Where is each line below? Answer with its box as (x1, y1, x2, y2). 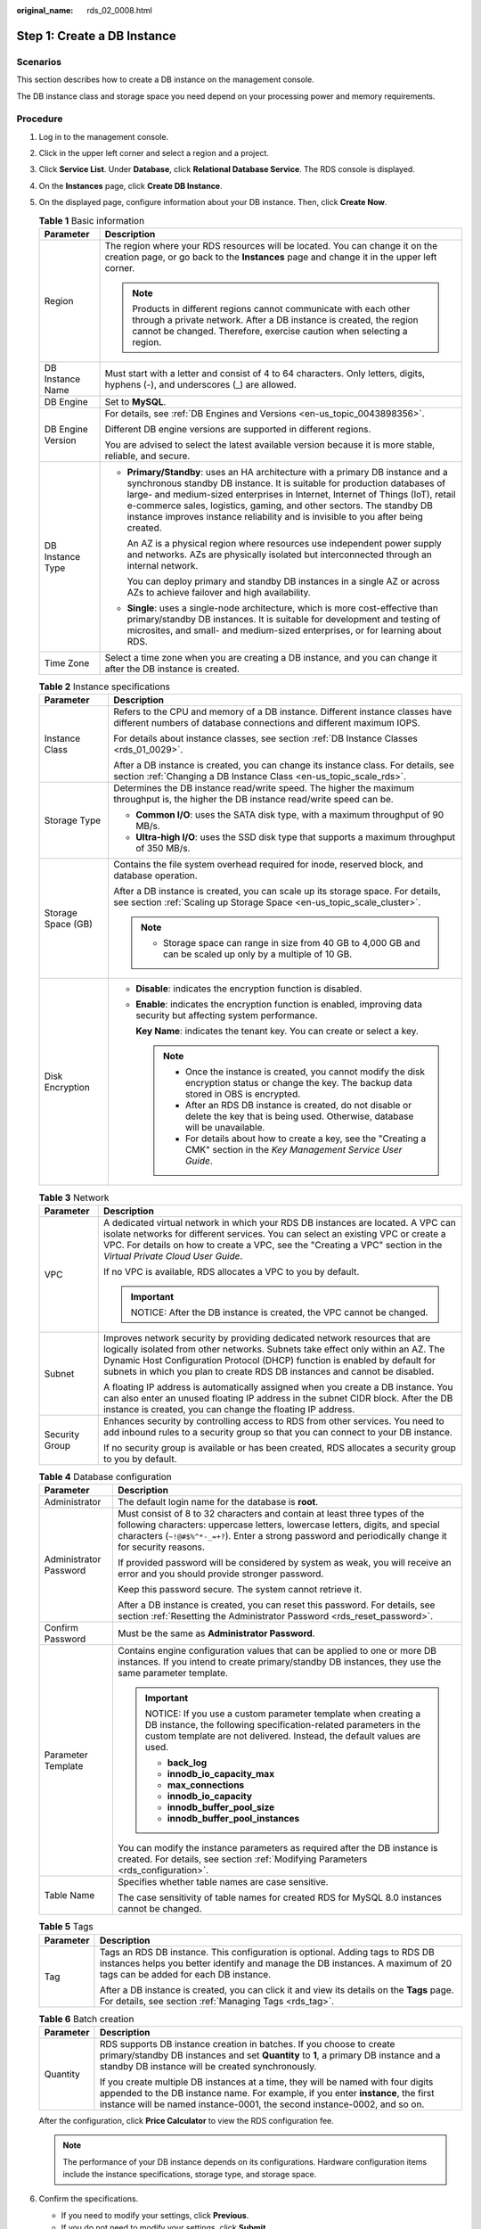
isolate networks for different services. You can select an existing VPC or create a (102, 1227, 446, 1239)
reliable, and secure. (104, 450, 191, 463)
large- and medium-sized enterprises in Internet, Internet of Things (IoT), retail (126, 489, 456, 501)
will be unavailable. (184, 1122, 265, 1134)
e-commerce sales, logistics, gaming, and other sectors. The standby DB (126, 499, 434, 512)
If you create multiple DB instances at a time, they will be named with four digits (99, 2076, 434, 2088)
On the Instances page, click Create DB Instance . (38, 180, 223, 191)
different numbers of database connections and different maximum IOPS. (112, 717, 420, 729)
